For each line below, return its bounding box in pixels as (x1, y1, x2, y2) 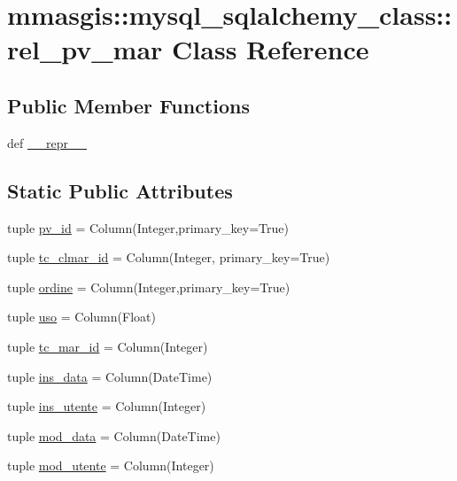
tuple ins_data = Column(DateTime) (7, 367, 213, 385)
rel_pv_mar (7, 31, 163, 67)
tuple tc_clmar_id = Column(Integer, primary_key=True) (7, 248, 330, 267)
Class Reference (172, 31, 369, 67)
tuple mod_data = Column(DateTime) (7, 426, 221, 445)
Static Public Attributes (7, 176, 233, 204)
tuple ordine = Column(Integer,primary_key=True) (7, 277, 290, 296)
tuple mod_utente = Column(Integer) (7, 456, 214, 475)
